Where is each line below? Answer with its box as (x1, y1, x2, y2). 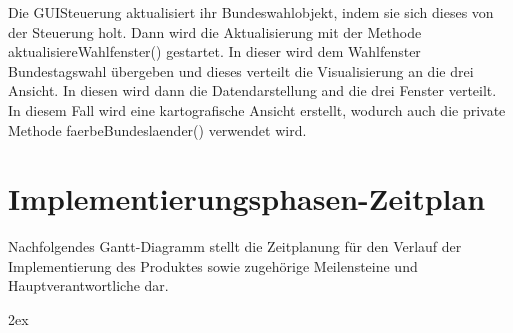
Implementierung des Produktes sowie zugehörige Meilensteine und (8, 255, 418, 276)
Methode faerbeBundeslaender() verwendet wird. (8, 119, 307, 140)
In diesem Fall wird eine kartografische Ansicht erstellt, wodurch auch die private (8, 99, 506, 120)
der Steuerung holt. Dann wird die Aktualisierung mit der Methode (8, 21, 422, 42)
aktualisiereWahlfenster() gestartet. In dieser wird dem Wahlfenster (8, 41, 421, 62)
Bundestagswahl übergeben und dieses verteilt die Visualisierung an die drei (8, 60, 474, 81)
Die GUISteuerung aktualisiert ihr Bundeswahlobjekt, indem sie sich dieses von (8, 2, 494, 22)
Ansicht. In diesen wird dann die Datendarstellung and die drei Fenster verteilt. (8, 80, 497, 101)
